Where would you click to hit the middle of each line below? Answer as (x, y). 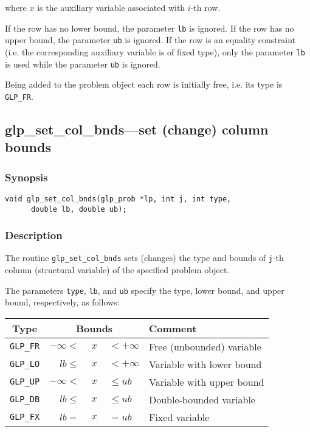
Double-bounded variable (202, 399)
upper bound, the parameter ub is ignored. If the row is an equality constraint (150, 40)
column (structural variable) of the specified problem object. (117, 270)
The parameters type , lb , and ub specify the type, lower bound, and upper (145, 290)
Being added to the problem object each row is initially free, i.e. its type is (144, 84)
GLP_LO (25, 364)
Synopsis (26, 177)
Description (34, 235)
